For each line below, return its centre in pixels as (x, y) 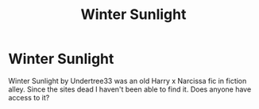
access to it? (29, 97)
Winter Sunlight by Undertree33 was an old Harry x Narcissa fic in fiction (128, 81)
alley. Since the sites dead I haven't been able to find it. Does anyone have (130, 89)
